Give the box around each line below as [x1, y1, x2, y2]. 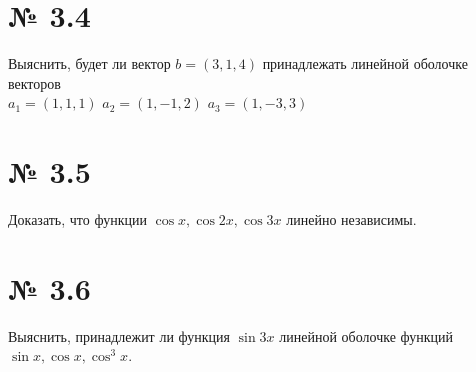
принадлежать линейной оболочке [262, 53, 468, 74]
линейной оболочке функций [279, 325, 454, 346]
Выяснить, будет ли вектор [8, 53, 171, 74]
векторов [8, 72, 61, 93]
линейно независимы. [286, 209, 417, 230]
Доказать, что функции [8, 209, 147, 230]
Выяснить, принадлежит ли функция [8, 325, 230, 346]
